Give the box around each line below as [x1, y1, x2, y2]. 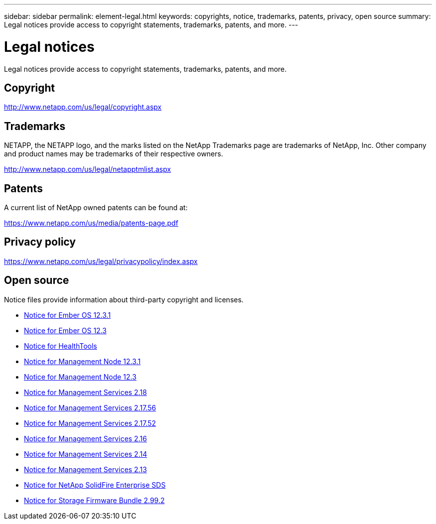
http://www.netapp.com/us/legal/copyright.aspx [4, 103, 162, 112]
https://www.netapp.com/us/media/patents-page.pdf [4, 219, 179, 228]
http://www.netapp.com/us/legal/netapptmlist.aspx [4, 165, 171, 174]
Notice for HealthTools [24, 341, 97, 350]
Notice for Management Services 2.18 [24, 388, 147, 396]
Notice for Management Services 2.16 [24, 434, 147, 443]
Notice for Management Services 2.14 [24, 449, 147, 458]
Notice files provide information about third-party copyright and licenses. [4, 295, 244, 304]
